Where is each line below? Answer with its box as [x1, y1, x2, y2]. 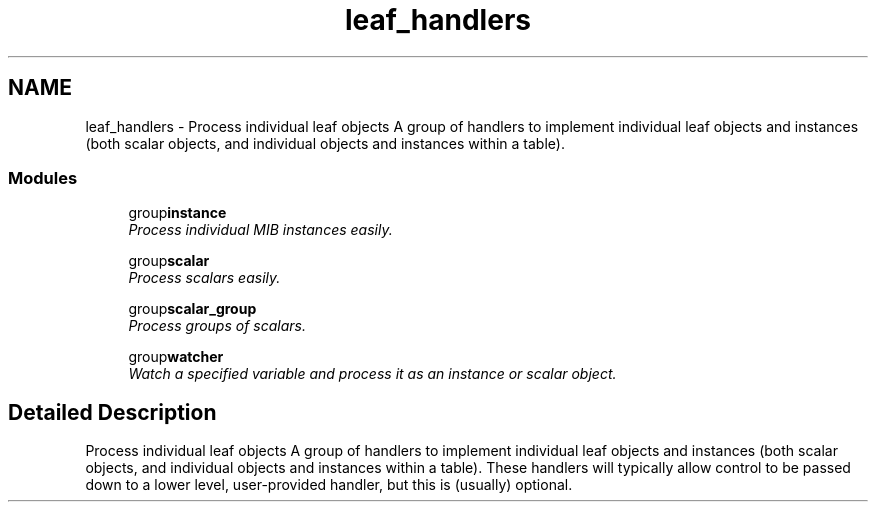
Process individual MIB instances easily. [128, 221, 393, 239]
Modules [8, 167, 78, 188]
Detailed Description [8, 399, 217, 425]
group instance [128, 204, 227, 222]
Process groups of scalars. [128, 317, 306, 335]
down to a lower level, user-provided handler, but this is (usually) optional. [85, 476, 573, 494]
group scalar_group [128, 300, 257, 318]
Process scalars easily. [128, 269, 281, 287]
